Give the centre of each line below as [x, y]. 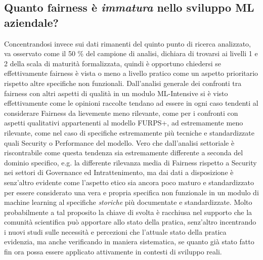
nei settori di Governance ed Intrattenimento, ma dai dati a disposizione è [119, 172]
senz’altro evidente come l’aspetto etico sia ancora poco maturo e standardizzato [129, 182]
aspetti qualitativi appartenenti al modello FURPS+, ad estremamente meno [124, 123]
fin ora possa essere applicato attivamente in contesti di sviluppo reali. [113, 252]
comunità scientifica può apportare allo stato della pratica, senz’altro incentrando [130, 222]
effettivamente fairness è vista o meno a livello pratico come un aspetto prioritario [131, 73]
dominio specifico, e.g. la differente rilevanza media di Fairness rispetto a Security [130, 162]
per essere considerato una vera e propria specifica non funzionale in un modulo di [131, 192]
